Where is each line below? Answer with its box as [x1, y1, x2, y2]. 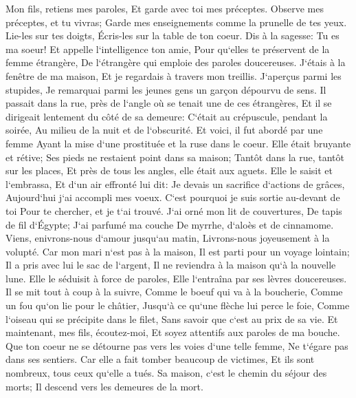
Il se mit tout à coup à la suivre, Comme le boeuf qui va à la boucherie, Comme [5, 284, 343, 299]
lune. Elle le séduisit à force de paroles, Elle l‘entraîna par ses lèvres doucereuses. [5, 271, 347, 285]
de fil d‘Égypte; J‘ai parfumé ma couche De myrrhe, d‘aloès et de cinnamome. [5, 217, 334, 231]
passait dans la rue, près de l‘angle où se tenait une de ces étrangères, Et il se [5, 96, 332, 110]
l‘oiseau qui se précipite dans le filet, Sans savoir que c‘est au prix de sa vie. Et [5, 311, 338, 326]
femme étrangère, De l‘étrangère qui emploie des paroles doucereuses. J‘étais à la [5, 55, 346, 70]
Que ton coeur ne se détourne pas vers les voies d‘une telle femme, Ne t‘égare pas [5, 338, 348, 353]
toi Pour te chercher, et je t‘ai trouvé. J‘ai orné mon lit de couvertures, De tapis [5, 203, 342, 218]
